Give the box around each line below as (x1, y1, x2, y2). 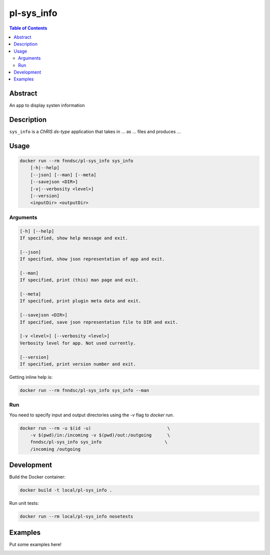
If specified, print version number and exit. (19, 361, 136, 367)
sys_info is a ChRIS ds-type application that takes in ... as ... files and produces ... (9, 129, 181, 135)
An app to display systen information (9, 103, 85, 109)
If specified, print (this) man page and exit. (19, 277, 138, 283)
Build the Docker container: (9, 474, 66, 480)
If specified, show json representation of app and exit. (19, 256, 165, 262)
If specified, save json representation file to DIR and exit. (19, 319, 178, 325)
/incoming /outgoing (30, 446, 81, 452)
